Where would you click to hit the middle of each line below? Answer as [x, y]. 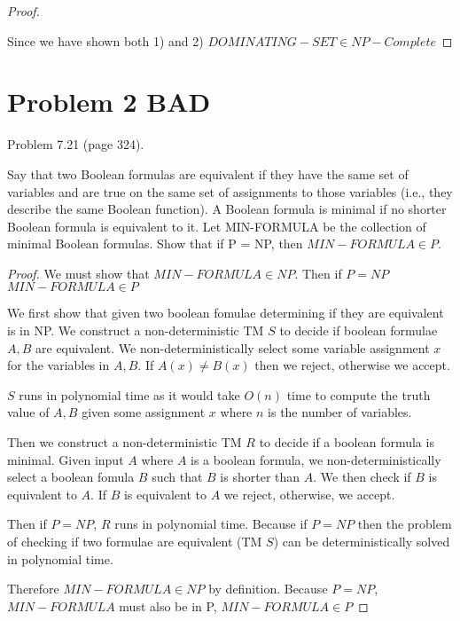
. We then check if [362, 477]
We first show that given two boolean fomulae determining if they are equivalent [226, 313]
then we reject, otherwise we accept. [352, 365]
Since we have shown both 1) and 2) [105, 40]
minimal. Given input [66, 459]
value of [28, 412]
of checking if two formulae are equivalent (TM [135, 541]
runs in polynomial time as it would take [129, 394]
